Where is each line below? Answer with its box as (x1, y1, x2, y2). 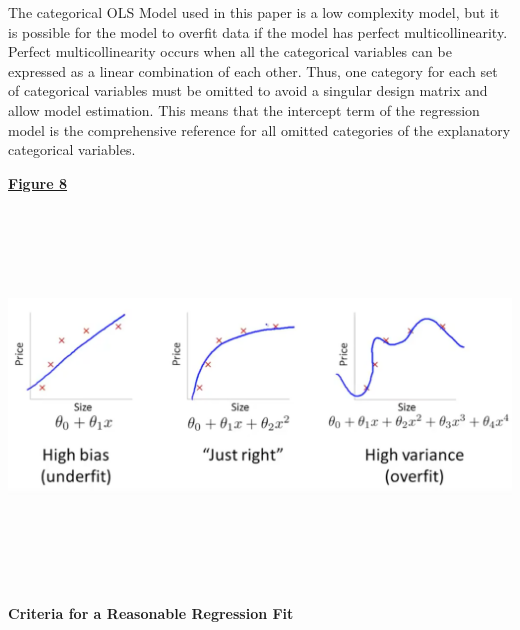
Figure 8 (8, 172, 68, 193)
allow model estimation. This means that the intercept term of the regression (8, 99, 480, 120)
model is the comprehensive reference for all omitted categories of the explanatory (8, 119, 511, 140)
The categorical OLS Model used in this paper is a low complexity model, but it (8, 2, 500, 22)
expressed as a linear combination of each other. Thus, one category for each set (8, 60, 498, 81)
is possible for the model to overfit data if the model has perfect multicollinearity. (8, 21, 508, 42)
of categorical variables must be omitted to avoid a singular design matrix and (8, 80, 488, 101)
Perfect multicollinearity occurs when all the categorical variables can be (8, 41, 452, 62)
